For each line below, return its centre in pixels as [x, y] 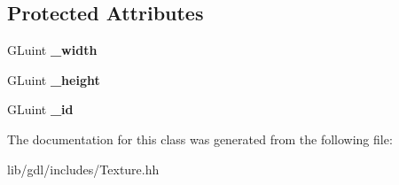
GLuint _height [54, 79]
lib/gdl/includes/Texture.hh [83, 169]
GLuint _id [40, 109]
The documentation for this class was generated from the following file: [200, 139]
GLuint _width [52, 50]
